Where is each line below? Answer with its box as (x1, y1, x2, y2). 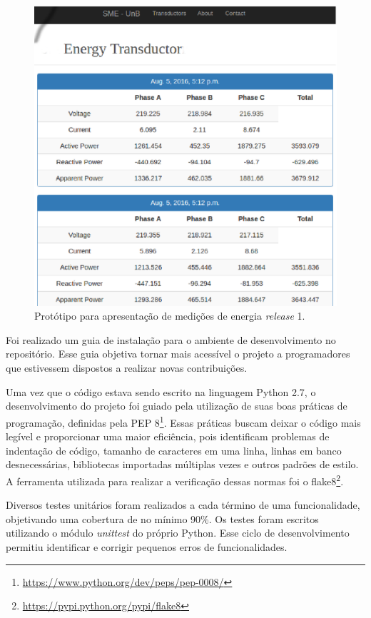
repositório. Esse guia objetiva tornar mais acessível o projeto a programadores (6, 346, 350, 361)
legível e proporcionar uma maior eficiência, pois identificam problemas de (6, 429, 330, 444)
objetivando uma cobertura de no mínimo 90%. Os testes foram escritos (6, 511, 319, 526)
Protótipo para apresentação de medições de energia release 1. (34, 308, 305, 323)
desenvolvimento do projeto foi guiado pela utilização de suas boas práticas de (6, 398, 347, 413)
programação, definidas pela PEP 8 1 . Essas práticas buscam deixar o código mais (6, 412, 361, 430)
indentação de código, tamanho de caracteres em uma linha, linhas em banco (6, 442, 342, 457)
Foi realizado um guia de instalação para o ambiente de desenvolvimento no (6, 332, 336, 347)
